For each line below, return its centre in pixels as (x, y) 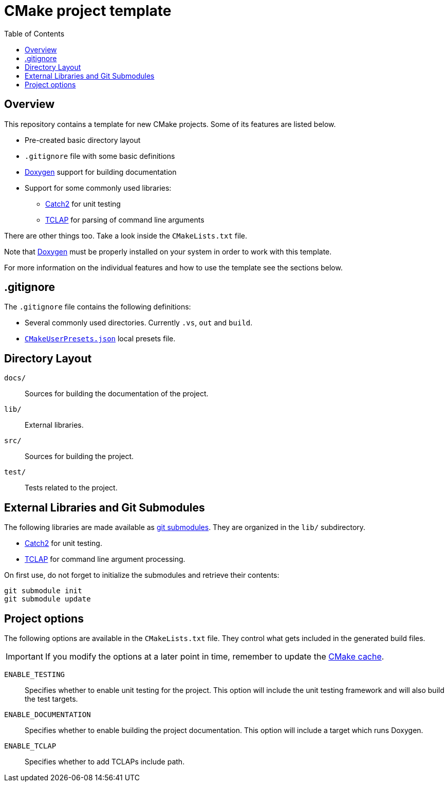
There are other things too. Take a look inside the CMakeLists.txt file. (126, 235)
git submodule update (48, 599)
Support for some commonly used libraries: (98, 188)
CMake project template (88, 11)
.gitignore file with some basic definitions (100, 156)
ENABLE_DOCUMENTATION (48, 714)
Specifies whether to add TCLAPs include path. (105, 761)
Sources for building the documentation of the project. (117, 394)
